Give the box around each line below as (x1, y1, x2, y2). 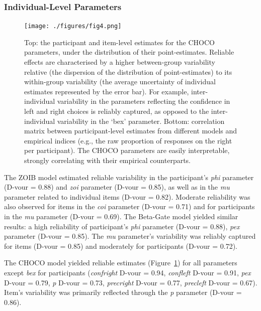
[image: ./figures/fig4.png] (24, 23, 122, 30)
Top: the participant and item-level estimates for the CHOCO (24, 37, 215, 47)
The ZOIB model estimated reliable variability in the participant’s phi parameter (4, 172, 254, 182)
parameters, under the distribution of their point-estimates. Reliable (24, 47, 234, 57)
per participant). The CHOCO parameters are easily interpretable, (24, 145, 230, 155)
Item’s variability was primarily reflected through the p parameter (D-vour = (4, 287, 242, 297)
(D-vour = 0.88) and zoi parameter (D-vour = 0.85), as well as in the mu (4, 182, 230, 192)
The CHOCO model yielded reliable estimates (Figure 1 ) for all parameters (4, 257, 237, 268)
